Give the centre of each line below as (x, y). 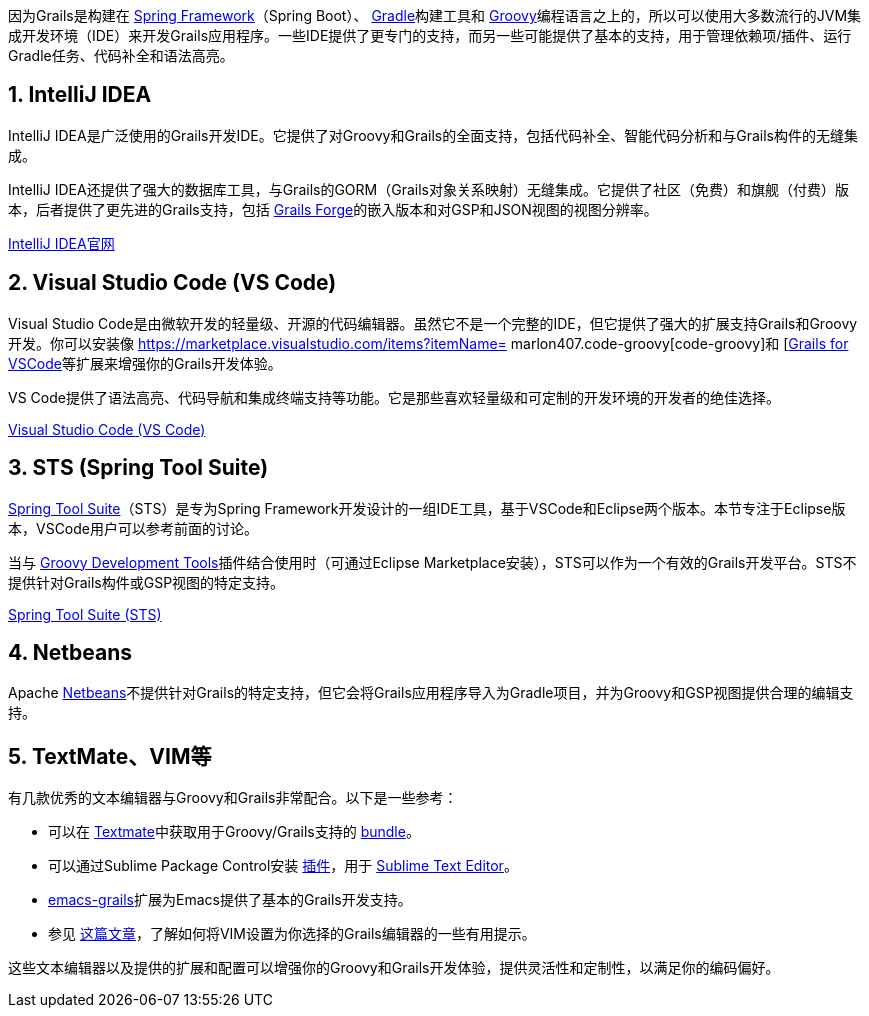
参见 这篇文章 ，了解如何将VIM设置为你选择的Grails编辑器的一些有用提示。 (292, 934)
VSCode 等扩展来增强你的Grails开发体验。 (145, 363)
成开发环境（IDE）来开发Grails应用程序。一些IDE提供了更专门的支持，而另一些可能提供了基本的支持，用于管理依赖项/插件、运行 (430, 35)
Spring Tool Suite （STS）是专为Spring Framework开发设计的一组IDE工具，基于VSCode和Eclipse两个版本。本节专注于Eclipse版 (427, 508)
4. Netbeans (70, 652)
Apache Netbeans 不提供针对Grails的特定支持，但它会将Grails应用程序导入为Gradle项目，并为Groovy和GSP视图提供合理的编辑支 (431, 693)
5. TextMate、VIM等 (110, 756)
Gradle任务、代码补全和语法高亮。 (121, 55)
